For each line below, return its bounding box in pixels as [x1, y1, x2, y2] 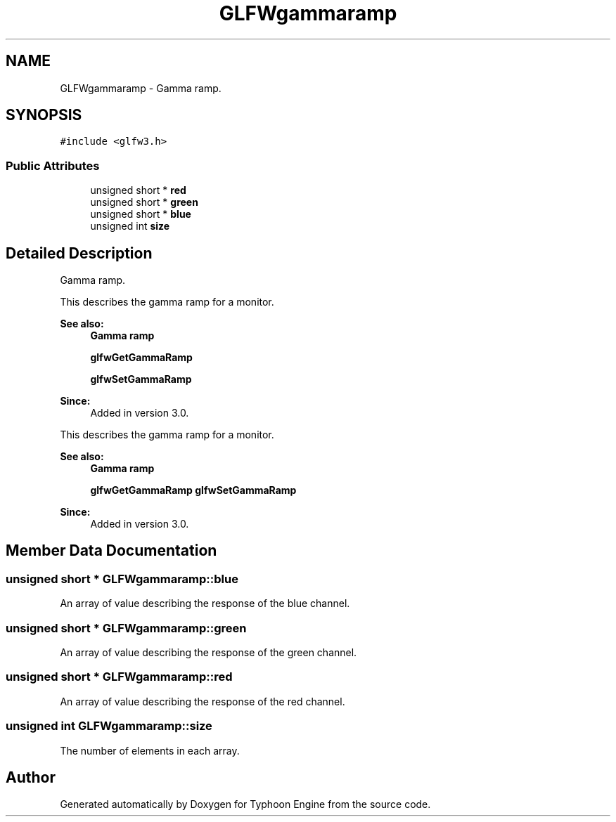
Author [6, 768, 56, 786]
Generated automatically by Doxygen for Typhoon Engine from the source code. [60, 798, 431, 811]
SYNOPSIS [6, 106, 82, 124]
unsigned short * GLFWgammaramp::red [6, 670, 233, 684]
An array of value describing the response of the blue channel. [60, 597, 350, 610]
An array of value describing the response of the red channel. [60, 695, 345, 707]
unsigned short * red [90, 184, 186, 197]
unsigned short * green [90, 196, 198, 209]
